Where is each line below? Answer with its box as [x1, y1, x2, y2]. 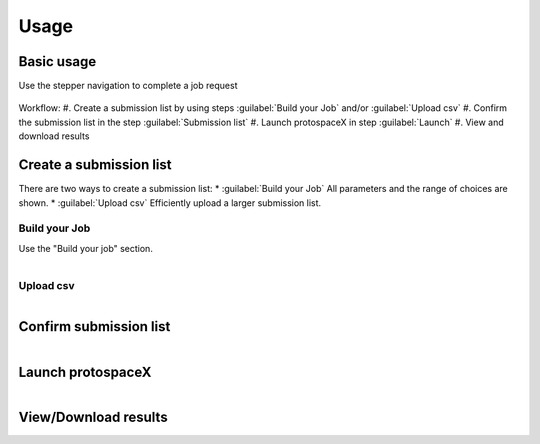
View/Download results [18, 408, 169, 425]
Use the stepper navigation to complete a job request [18, 80, 238, 92]
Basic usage [18, 53, 97, 70]
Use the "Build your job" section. [18, 242, 154, 254]
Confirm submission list [18, 318, 171, 335]
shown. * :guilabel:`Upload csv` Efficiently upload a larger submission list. [18, 196, 322, 209]
